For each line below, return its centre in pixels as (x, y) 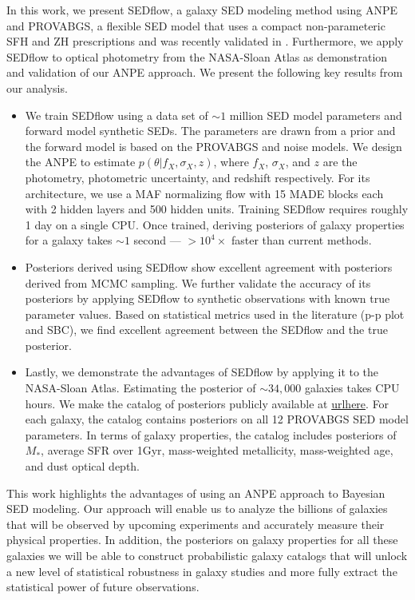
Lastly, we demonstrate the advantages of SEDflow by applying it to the (202, 372)
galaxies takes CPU (352, 388)
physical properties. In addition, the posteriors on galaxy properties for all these (202, 540)
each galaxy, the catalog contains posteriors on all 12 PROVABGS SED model (217, 419)
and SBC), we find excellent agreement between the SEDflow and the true (206, 330)
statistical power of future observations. (103, 587)
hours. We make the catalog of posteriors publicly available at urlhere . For (207, 403)
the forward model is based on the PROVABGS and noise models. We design (213, 146)
